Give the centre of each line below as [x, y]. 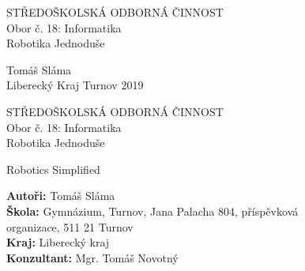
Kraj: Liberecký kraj [58, 242]
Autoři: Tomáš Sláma [61, 196]
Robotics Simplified [53, 169]
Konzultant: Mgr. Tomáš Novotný [92, 257]
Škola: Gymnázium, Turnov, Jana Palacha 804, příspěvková [152, 211]
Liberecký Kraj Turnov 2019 [75, 85]
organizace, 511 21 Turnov [70, 226]
